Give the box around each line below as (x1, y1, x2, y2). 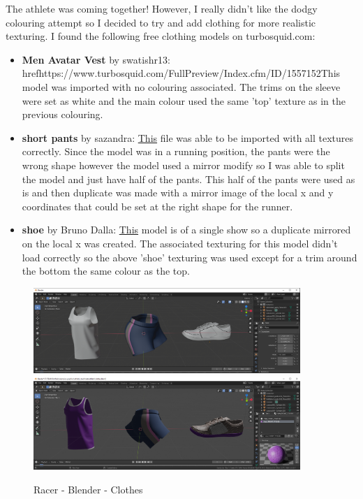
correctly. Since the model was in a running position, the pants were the (22, 144, 330, 159)
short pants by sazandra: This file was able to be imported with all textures (22, 130, 354, 145)
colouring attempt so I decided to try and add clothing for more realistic (6, 15, 316, 29)
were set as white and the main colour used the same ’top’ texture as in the (22, 93, 346, 108)
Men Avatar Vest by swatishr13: (22, 52, 170, 66)
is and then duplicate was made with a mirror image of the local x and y (22, 185, 334, 200)
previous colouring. (22, 107, 103, 122)
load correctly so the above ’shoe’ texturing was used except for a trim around (22, 249, 357, 264)
